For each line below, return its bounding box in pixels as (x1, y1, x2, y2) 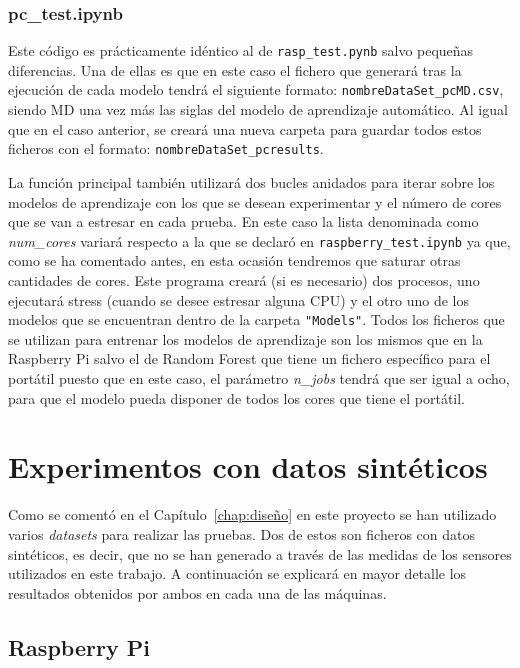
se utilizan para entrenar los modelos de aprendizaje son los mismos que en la (8, 328, 483, 349)
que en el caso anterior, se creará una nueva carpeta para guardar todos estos (8, 118, 482, 139)
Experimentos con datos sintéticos (8, 446, 488, 487)
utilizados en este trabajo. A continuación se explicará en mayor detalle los (8, 563, 467, 584)
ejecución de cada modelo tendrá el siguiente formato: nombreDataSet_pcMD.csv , (8, 79, 504, 100)
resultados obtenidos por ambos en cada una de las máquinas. (8, 582, 387, 603)
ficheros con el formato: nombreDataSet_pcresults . (8, 138, 324, 159)
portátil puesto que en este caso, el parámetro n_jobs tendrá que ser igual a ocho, (8, 368, 510, 389)
